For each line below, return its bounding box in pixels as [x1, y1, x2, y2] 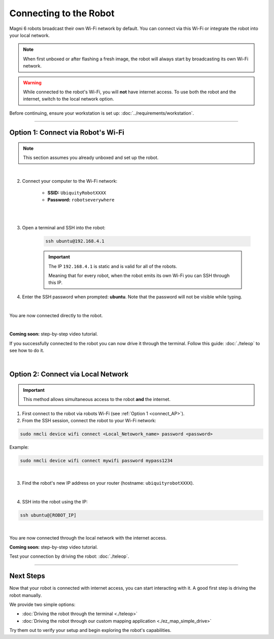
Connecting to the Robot [9, 8, 115, 19]
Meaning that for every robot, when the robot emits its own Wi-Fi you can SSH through [48, 272, 230, 279]
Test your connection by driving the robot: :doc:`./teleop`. [9, 553, 129, 559]
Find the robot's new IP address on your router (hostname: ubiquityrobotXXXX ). [22, 480, 194, 486]
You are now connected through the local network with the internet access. [9, 534, 167, 541]
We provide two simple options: [9, 601, 76, 608]
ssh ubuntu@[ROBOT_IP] [20, 513, 77, 518]
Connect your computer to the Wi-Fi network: [22, 178, 118, 184]
